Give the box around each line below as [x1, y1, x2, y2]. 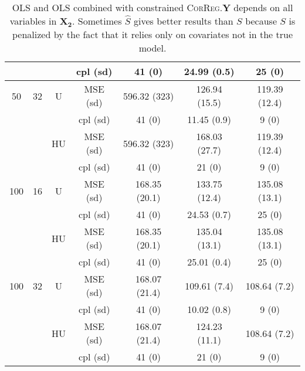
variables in [9, 14, 57, 28]
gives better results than [133, 14, 233, 28]
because [245, 14, 277, 28]
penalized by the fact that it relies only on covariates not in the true [12, 28, 293, 41]
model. [138, 41, 167, 55]
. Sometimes [72, 14, 122, 28]
